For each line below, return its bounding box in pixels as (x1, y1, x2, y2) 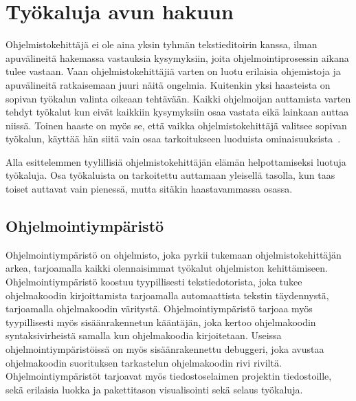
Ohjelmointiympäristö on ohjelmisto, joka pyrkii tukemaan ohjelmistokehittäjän (5, 247, 342, 261)
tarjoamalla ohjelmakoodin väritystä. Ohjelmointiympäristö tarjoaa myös (5, 301, 313, 316)
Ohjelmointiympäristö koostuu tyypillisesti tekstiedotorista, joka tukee (5, 274, 302, 289)
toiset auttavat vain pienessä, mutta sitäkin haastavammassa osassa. (5, 182, 293, 196)
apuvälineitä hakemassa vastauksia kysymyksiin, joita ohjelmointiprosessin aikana (5, 50, 349, 65)
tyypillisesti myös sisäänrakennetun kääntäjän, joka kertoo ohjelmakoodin (5, 314, 316, 329)
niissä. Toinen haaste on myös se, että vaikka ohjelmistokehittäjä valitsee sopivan (5, 118, 347, 132)
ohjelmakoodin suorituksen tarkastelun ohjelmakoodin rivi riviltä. (5, 355, 282, 369)
